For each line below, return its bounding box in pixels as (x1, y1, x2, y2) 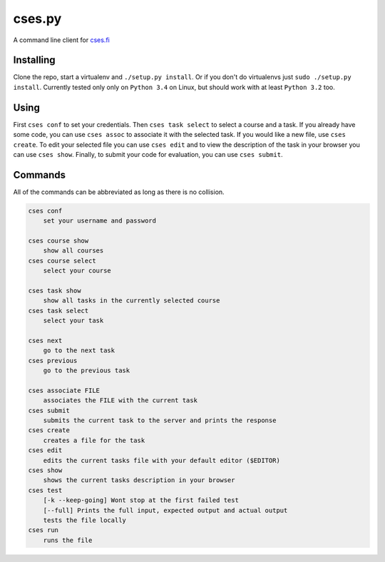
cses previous (28, 357, 78, 364)
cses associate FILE (28, 386, 100, 394)
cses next (28, 336, 63, 344)
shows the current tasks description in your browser (43, 476, 235, 484)
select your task (43, 317, 104, 325)
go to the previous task (43, 367, 130, 374)
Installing (13, 54, 56, 66)
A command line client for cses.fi (13, 36, 110, 44)
